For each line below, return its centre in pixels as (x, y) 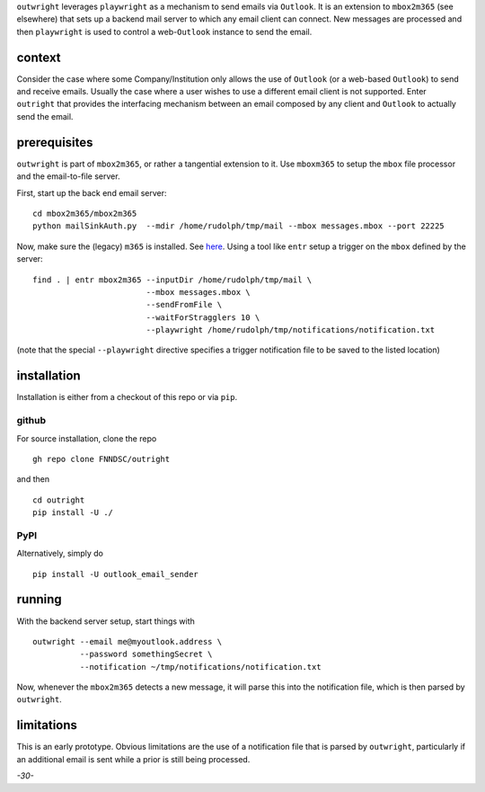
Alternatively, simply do (60, 554)
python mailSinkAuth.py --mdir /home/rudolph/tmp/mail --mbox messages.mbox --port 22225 (238, 226)
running (39, 599)
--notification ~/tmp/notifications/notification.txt (201, 667)
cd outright (59, 500)
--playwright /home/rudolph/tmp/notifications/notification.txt (291, 330)
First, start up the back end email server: (92, 192)
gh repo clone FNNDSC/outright (101, 459)
